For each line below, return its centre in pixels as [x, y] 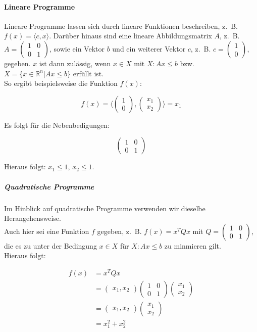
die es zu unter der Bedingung [50, 245]
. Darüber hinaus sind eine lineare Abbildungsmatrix [131, 36]
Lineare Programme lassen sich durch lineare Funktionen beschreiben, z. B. [121, 26]
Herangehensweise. [33, 218]
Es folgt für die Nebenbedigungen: [57, 125]
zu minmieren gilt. [193, 245]
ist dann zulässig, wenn [75, 63]
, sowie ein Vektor [77, 48]
